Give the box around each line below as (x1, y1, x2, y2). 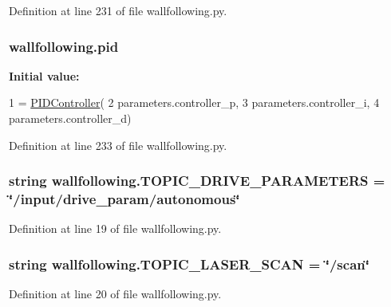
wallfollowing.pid (9, 36, 119, 56)
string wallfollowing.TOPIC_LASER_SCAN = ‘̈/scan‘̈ (9, 254, 369, 274)
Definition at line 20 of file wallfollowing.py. (9, 285, 222, 302)
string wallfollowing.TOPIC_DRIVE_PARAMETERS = (9, 171, 385, 191)
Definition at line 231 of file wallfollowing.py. (9, 2, 227, 18)
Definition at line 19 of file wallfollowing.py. (9, 220, 222, 237)
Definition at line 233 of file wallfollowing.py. (9, 136, 227, 153)
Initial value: (9, 67, 80, 84)
